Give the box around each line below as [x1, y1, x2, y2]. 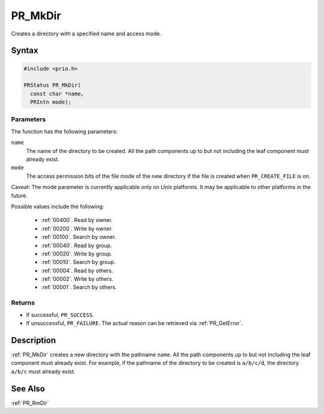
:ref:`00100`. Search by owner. [41, 233, 116, 241]
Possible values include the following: [11, 203, 104, 210]
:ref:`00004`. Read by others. [41, 267, 113, 274]
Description [11, 335, 56, 345]
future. [11, 192, 28, 199]
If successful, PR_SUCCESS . [26, 311, 94, 318]
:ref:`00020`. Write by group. [41, 250, 112, 257]
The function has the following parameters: [11, 128, 118, 135]
